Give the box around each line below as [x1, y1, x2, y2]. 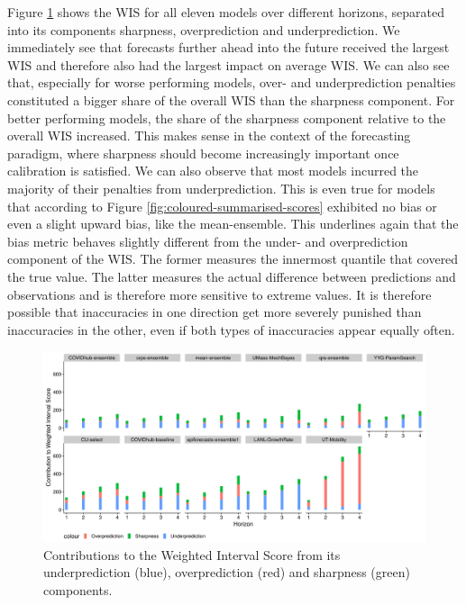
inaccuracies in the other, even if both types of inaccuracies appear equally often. [7, 320, 455, 339]
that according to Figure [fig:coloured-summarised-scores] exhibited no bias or [7, 196, 437, 215]
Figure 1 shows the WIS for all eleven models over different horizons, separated [7, 3, 444, 21]
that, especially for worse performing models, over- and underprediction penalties [7, 73, 456, 92]
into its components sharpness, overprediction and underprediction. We [7, 20, 400, 39]
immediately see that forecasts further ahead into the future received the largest [7, 38, 450, 57]
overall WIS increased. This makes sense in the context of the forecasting [7, 126, 411, 145]
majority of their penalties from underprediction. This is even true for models [7, 178, 435, 197]
